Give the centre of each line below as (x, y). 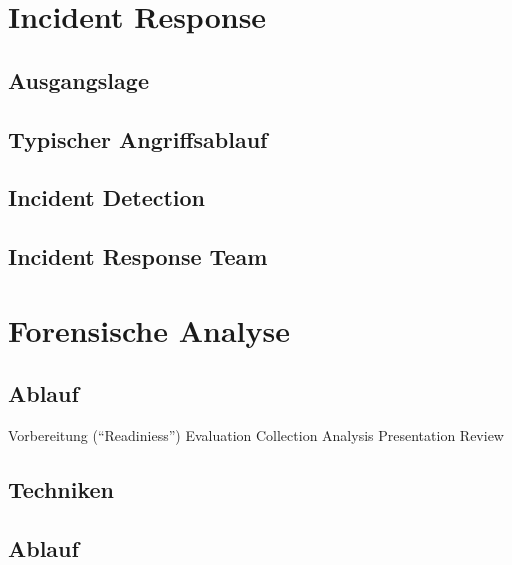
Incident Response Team (138, 256)
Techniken (61, 489)
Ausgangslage (78, 79)
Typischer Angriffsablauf (138, 138)
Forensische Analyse (149, 329)
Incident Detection (107, 197)
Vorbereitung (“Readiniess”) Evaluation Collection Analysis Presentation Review (256, 435)
